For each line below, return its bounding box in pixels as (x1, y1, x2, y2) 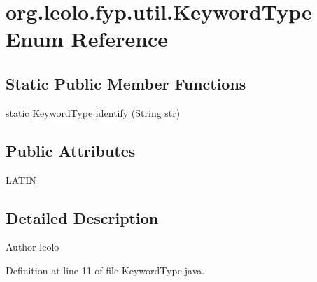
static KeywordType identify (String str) (6, 105, 181, 120)
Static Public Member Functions (6, 72, 246, 94)
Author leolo (6, 239, 59, 254)
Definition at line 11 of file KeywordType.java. (6, 262, 205, 277)
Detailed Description (6, 206, 159, 228)
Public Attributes (6, 139, 136, 161)
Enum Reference (6, 24, 169, 53)
